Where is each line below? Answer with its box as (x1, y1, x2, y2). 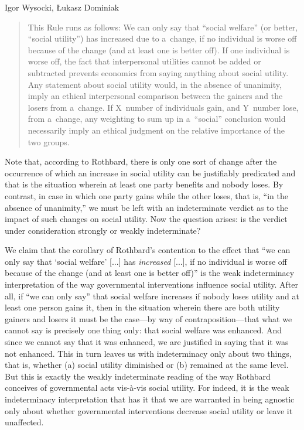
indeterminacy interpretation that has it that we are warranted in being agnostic (5, 393, 295, 405)
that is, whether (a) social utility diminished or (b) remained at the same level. (5, 359, 289, 371)
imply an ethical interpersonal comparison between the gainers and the (28, 90, 283, 102)
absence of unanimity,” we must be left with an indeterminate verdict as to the (5, 201, 288, 213)
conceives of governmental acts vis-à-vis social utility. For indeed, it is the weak (5, 381, 289, 394)
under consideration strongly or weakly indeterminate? (5, 224, 201, 236)
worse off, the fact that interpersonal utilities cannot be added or (28, 55, 261, 67)
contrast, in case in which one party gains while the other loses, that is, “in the (5, 189, 288, 202)
